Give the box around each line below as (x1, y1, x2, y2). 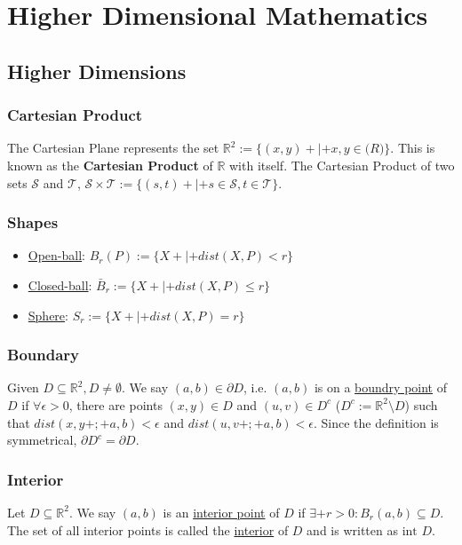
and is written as (307, 520, 398, 539)
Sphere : (28, 305, 68, 324)
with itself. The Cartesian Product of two (228, 155, 455, 174)
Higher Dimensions (7, 57, 187, 84)
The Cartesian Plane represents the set (7, 138, 219, 157)
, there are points (68, 395, 163, 414)
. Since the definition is (313, 413, 439, 431)
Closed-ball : (28, 275, 92, 294)
